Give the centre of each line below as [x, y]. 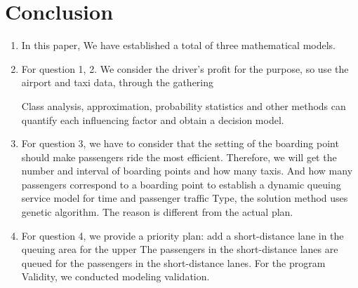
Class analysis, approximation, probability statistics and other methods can [184, 105]
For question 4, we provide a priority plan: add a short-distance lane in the [183, 235]
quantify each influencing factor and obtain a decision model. [153, 119]
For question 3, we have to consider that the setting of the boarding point [180, 143]
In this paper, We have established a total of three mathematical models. [178, 45]
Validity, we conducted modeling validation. [115, 276]
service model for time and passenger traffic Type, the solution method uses [185, 198]
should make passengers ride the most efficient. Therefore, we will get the [179, 157]
